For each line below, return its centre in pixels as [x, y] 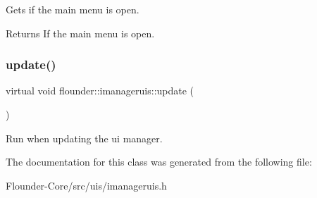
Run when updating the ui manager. [84, 138]
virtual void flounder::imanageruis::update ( [100, 91]
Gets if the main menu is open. [73, 9]
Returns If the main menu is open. [80, 33]
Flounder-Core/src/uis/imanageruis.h [86, 185]
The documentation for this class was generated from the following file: [159, 162]
